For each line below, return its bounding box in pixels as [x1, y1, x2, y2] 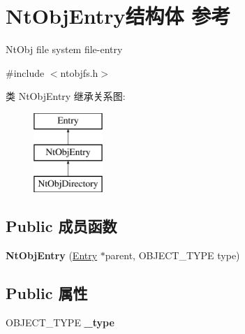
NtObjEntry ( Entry [6, 248, 98, 263]
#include [6, 65, 45, 80]
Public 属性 [6, 282, 88, 304]
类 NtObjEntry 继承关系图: [6, 89, 126, 103]
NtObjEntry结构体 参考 [6, 1, 231, 30]
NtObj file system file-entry [6, 42, 123, 57]
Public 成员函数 [6, 215, 117, 237]
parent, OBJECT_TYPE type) [105, 248, 240, 263]
